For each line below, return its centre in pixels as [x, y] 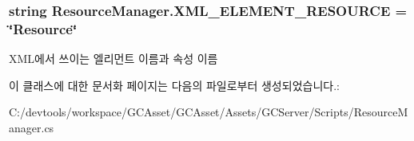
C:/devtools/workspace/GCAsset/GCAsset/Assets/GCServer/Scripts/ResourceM [209, 112]
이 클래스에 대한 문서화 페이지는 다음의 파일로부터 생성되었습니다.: [174, 85]
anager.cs [32, 127]
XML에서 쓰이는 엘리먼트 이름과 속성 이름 [113, 59]
